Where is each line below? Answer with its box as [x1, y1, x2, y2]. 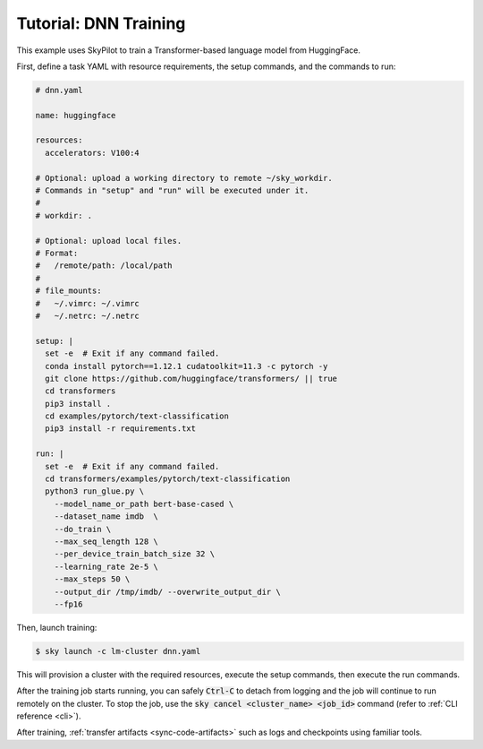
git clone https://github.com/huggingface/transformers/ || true [45, 373, 338, 383]
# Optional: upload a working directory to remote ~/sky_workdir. [35, 173, 333, 183]
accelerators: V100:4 [45, 148, 140, 158]
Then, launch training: [16, 622, 97, 633]
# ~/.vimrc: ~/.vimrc [35, 298, 140, 308]
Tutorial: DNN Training [16, 13, 186, 33]
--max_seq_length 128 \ [54, 536, 158, 547]
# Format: [35, 248, 79, 258]
